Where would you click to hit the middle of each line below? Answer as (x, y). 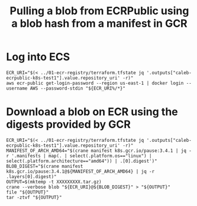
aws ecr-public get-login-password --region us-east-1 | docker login (95, 83)
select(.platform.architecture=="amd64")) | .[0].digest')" (82, 161)
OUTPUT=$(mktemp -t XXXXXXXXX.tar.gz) (54, 182)
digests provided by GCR (69, 124)
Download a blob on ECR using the (92, 112)
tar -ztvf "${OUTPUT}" (34, 197)
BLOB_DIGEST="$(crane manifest (45, 166)
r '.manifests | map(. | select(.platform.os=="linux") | (79, 156)
